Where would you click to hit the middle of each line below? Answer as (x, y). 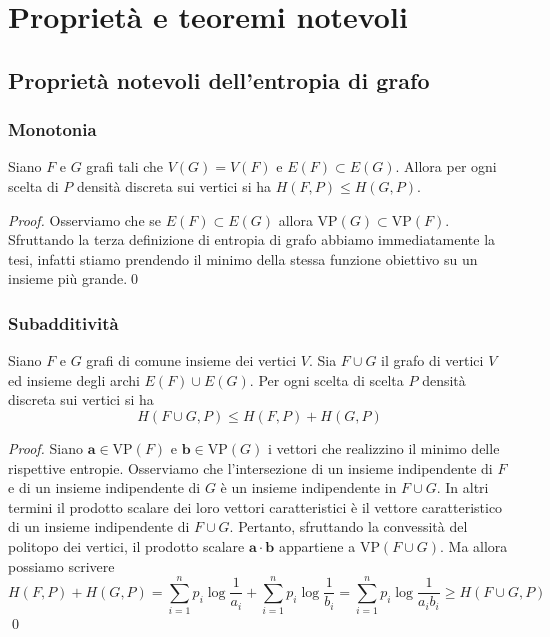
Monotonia (52, 129)
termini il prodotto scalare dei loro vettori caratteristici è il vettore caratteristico (255, 506)
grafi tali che (125, 166)
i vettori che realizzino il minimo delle (383, 447)
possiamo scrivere (61, 565)
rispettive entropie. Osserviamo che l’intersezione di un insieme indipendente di (250, 467)
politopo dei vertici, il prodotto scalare (126, 545)
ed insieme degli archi (74, 379)
